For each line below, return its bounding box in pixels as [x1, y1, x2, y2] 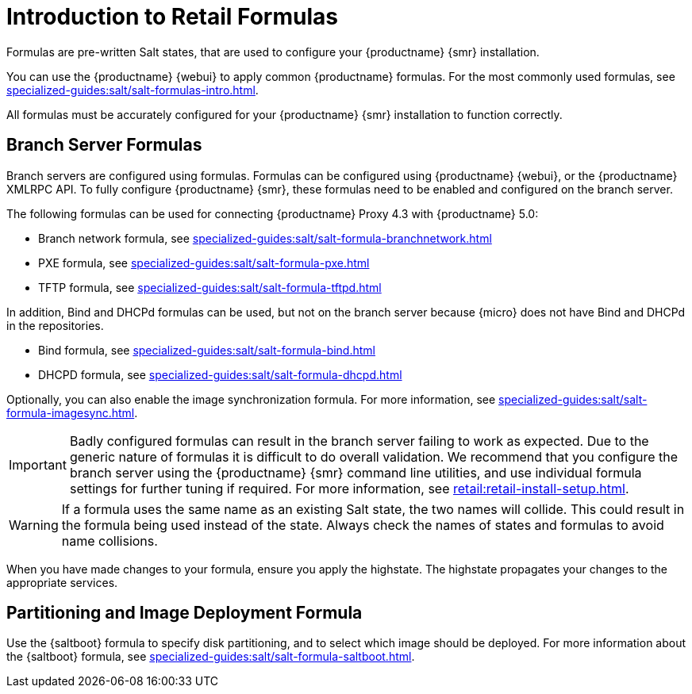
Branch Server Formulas [6, 135, 202, 155]
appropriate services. [6, 575, 118, 589]
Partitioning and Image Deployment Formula [6, 603, 363, 623]
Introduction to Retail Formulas [6, 3, 338, 30]
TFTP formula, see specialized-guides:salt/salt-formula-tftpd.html [38, 280, 382, 294]
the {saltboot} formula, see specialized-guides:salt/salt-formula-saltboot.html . [6, 650, 415, 664]
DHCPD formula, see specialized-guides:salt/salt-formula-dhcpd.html [38, 367, 402, 382]
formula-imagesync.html [6, 405, 135, 420]
